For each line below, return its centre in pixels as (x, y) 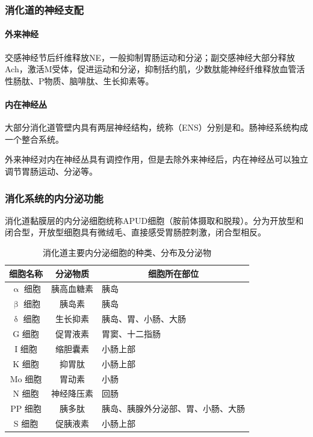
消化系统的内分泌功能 (54, 198)
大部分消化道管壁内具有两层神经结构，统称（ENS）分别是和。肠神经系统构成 (156, 127)
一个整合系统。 (34, 139)
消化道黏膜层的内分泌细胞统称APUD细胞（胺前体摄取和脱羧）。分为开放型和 (154, 220)
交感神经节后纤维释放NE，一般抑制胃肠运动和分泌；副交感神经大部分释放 (150, 57)
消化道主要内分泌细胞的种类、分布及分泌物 (127, 252)
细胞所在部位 (173, 273)
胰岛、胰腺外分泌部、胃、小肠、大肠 (173, 408)
